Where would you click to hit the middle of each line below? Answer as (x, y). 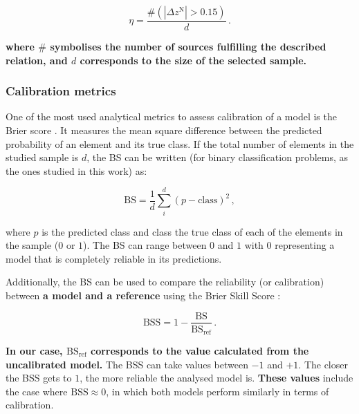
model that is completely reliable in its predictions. (114, 258)
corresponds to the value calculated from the (200, 351)
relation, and (37, 60)
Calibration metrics (61, 91)
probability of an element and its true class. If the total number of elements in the (180, 143)
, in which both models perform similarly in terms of (218, 391)
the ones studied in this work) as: (76, 170)
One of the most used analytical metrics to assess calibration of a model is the (171, 116)
